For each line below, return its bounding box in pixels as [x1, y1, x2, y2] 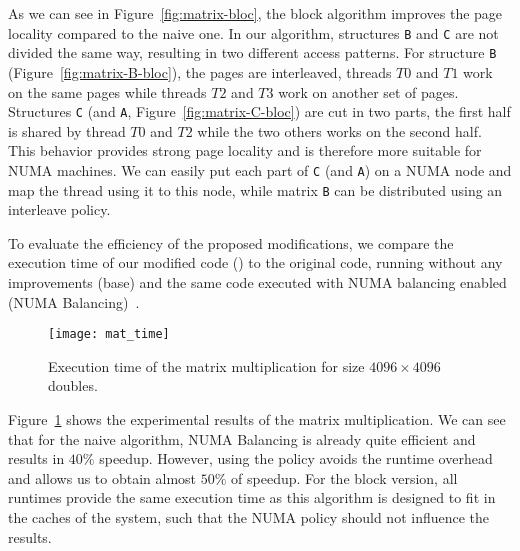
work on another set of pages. [278, 81, 459, 102]
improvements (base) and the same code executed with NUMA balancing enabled [8, 272, 507, 293]
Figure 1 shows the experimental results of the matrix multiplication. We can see [8, 409, 506, 430]
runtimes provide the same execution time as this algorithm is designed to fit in [8, 487, 496, 508]
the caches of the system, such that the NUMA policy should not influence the [8, 507, 490, 528]
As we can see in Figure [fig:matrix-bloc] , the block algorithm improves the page [8, 3, 503, 23]
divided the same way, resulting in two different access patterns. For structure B [8, 42, 497, 63]
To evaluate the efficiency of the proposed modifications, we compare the [8, 232, 454, 253]
